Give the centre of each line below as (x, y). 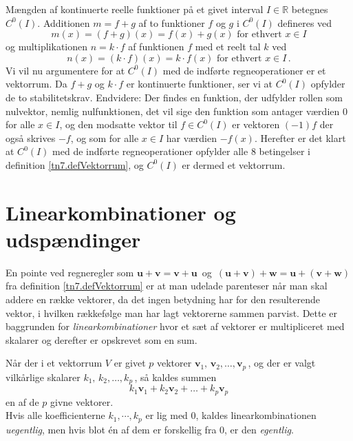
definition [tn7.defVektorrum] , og (75, 164)
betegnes (310, 9)
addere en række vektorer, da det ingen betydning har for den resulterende (163, 299)
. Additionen (64, 22)
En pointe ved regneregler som (70, 272)
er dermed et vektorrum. (234, 164)
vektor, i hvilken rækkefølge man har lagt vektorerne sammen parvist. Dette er (172, 312)
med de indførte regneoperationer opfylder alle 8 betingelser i (181, 151)
